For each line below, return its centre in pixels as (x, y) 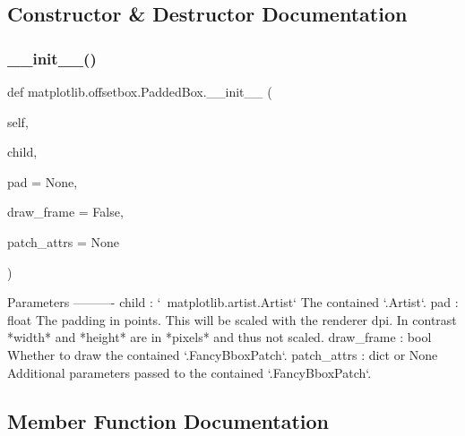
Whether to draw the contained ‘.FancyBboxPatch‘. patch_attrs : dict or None (223, 354)
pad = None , (43, 181)
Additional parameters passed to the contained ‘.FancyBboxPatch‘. (189, 372)
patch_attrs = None (63, 241)
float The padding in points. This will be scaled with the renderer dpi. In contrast (232, 319)
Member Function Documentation (168, 420)
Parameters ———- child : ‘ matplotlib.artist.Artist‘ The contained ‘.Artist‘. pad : (233, 302)
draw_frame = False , (65, 212)
